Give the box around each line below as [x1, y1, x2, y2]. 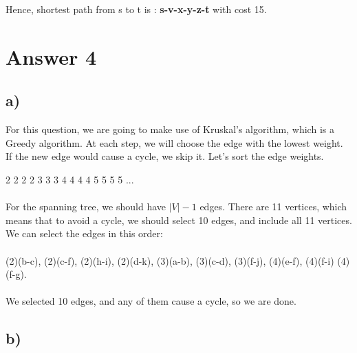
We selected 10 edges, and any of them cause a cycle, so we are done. [6, 294, 296, 308]
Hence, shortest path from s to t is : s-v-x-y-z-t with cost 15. [6, 2, 267, 16]
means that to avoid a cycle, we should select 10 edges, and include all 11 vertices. [6, 212, 352, 227]
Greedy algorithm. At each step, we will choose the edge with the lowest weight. [6, 135, 343, 150]
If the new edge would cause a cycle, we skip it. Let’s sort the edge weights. [6, 149, 324, 163]
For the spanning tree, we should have [6, 199, 166, 214]
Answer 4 [6, 42, 97, 70]
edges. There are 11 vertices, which [199, 199, 347, 214]
